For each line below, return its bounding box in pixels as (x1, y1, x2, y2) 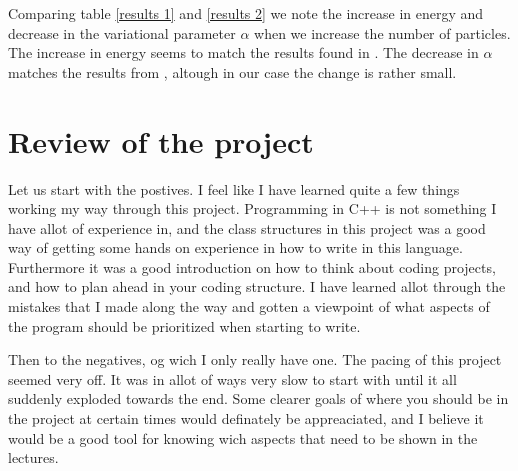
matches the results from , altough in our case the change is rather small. (8, 61, 457, 82)
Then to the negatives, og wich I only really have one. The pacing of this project (8, 349, 502, 370)
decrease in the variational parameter (8, 22, 236, 43)
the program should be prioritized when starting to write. (8, 315, 361, 336)
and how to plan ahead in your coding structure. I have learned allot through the (8, 276, 506, 297)
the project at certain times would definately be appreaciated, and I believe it (8, 408, 484, 429)
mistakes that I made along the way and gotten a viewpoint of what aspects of (8, 296, 490, 317)
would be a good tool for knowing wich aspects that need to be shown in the (8, 427, 478, 448)
